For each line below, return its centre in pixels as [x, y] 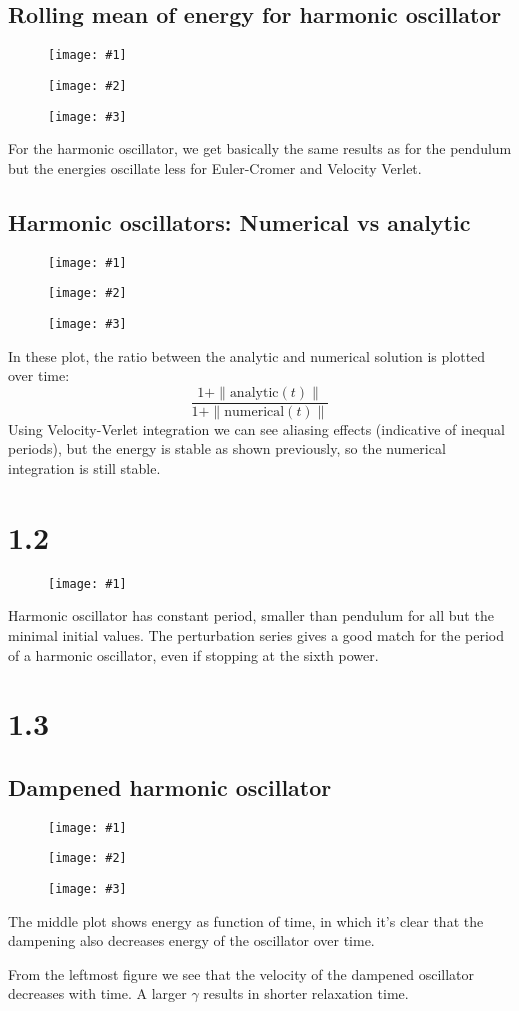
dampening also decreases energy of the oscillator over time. [191, 940]
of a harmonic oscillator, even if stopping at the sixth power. [193, 654]
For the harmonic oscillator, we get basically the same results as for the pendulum [260, 148]
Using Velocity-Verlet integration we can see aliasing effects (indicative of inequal [256, 428]
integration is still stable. [84, 467]
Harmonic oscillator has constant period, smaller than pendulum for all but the [251, 615]
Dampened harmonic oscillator [170, 786]
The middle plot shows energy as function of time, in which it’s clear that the [246, 920]
